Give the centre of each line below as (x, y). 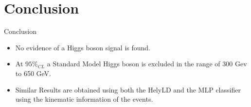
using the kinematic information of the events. (84, 99)
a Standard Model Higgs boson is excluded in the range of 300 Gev (147, 64)
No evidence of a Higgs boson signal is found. (83, 47)
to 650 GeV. (33, 73)
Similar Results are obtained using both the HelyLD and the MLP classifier (128, 89)
